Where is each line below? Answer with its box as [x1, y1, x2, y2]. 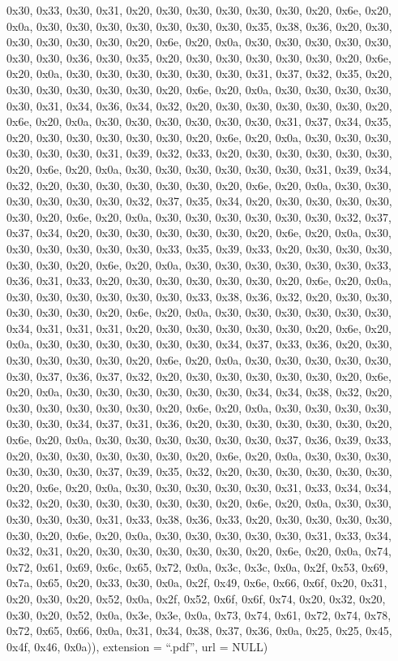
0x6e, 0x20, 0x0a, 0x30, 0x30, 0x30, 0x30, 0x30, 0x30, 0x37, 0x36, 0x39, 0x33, [6, 431, 392, 448]
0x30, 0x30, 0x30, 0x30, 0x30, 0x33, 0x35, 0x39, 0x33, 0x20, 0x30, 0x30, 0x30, [6, 240, 392, 257]
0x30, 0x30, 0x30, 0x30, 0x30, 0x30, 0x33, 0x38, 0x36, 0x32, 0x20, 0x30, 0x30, [6, 287, 392, 305]
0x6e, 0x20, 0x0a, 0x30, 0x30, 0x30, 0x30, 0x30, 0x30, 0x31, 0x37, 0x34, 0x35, [6, 113, 392, 130]
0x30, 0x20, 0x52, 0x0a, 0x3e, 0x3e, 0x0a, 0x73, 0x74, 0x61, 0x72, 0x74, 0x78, [6, 606, 392, 623]
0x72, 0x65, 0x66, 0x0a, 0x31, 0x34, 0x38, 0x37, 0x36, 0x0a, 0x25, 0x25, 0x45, [6, 622, 392, 639]
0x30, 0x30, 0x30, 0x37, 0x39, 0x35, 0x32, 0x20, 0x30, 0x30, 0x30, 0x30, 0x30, [6, 463, 392, 480]
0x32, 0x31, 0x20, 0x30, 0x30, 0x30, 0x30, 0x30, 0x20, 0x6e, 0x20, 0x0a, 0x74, [6, 542, 392, 559]
